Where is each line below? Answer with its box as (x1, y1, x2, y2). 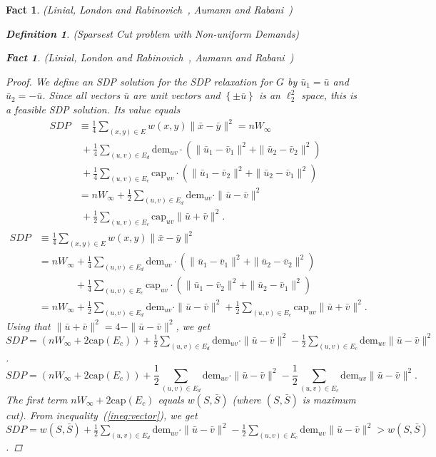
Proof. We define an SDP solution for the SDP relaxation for (6, 73, 273, 88)
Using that (6, 318, 51, 333)
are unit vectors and (133, 88, 220, 103)
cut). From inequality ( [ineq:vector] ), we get (6, 407, 198, 422)
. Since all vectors (42, 88, 121, 103)
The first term (6, 391, 68, 406)
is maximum (302, 391, 356, 406)
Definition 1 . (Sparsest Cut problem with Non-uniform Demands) (6, 26, 300, 41)
